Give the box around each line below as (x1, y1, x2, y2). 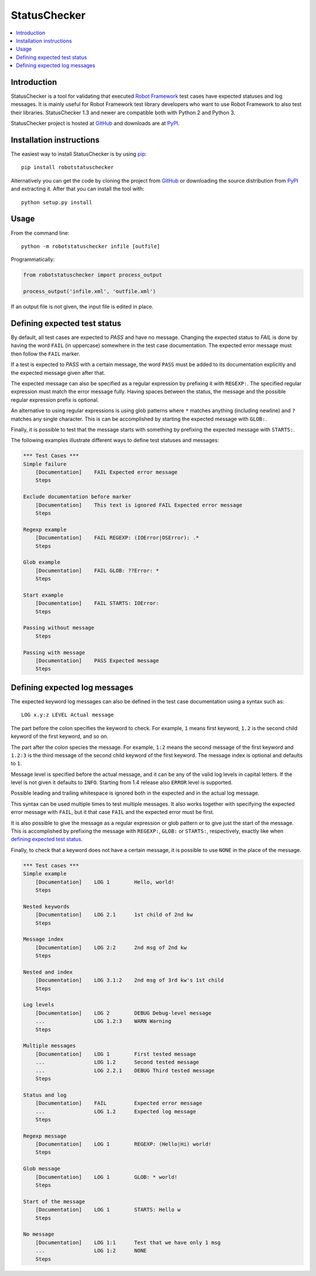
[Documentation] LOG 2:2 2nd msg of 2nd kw (35, 944, 187, 951)
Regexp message (23, 1133, 67, 1139)
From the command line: (11, 229, 70, 237)
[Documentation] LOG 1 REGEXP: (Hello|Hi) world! (35, 1141, 212, 1148)
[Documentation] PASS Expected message (35, 658, 159, 664)
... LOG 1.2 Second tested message (35, 1059, 200, 1066)
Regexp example (23, 526, 67, 533)
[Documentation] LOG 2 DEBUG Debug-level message (35, 1010, 212, 1016)
